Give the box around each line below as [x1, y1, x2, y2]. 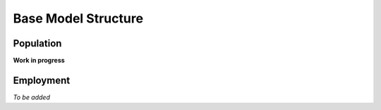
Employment [13, 74, 71, 86]
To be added [13, 92, 51, 102]
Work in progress [13, 56, 65, 65]
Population [13, 37, 62, 49]
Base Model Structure [13, 11, 144, 26]
